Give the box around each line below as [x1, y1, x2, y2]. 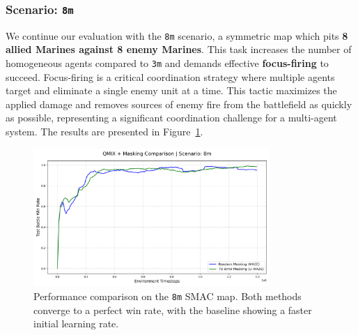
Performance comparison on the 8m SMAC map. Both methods [33, 288, 302, 303]
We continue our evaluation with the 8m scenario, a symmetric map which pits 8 [6, 28, 348, 43]
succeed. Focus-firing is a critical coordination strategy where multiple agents [6, 69, 335, 84]
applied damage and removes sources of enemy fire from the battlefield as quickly [6, 96, 352, 111]
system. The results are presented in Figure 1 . [6, 124, 203, 139]
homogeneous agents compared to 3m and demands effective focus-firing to [6, 56, 329, 70]
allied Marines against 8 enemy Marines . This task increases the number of [6, 42, 352, 57]
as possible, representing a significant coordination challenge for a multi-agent [6, 110, 337, 125]
